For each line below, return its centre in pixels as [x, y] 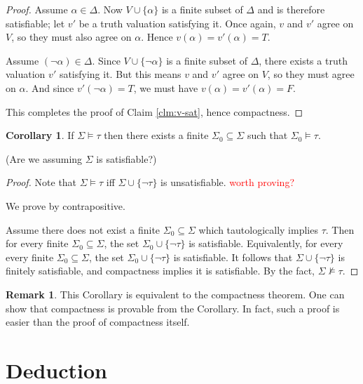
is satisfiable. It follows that [233, 257]
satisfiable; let [35, 23]
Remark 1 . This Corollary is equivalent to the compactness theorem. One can [175, 294]
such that [267, 135]
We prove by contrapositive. [66, 205]
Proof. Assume [37, 9]
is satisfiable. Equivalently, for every [266, 243]
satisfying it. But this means [120, 74]
